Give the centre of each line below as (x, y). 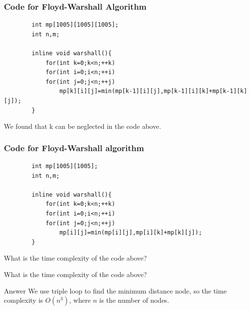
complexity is (24, 300)
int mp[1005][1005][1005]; (75, 25)
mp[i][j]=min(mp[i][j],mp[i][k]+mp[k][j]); (131, 233)
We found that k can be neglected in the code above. (83, 126)
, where (80, 300)
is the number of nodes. (134, 300)
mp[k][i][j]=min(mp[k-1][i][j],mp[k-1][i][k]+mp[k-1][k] (153, 91)
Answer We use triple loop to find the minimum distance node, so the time (115, 290)
